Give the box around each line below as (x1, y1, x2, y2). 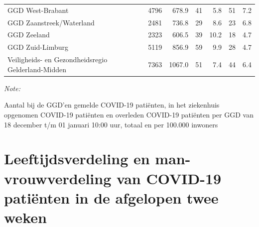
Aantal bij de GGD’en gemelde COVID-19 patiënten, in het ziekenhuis (4, 100, 220, 110)
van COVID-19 (116, 168, 222, 188)
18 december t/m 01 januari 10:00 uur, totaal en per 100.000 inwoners (4, 119, 218, 129)
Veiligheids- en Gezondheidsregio (7, 54, 108, 65)
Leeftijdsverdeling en (4, 148, 150, 169)
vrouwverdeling (4, 168, 112, 188)
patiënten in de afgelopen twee (4, 187, 219, 208)
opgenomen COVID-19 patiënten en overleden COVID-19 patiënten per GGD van (4, 110, 254, 119)
